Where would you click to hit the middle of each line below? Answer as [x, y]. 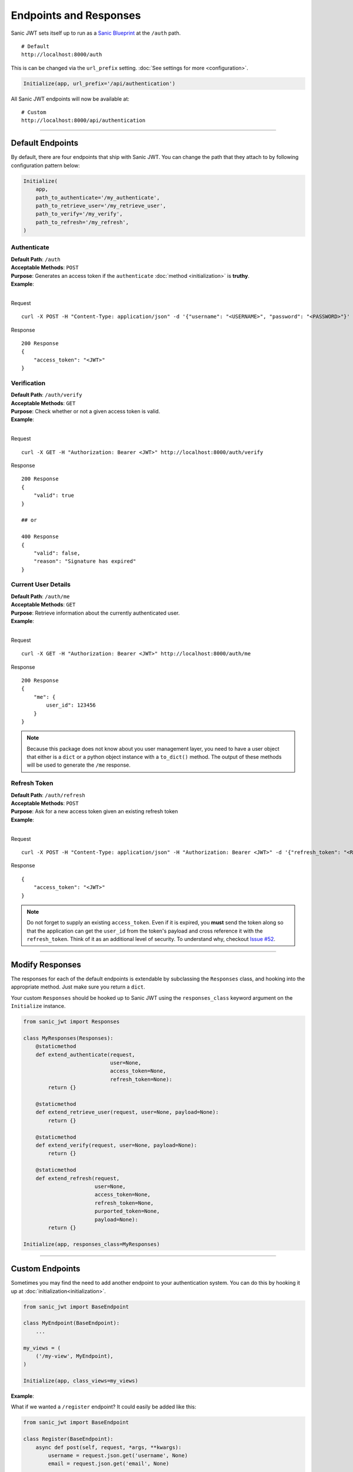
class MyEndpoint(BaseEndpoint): [71, 1323]
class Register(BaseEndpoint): [69, 1439]
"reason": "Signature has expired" [85, 561]
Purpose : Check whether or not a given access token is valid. [86, 412]
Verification [28, 383]
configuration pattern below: [46, 165]
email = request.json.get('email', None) [109, 1464]
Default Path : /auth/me [40, 596]
